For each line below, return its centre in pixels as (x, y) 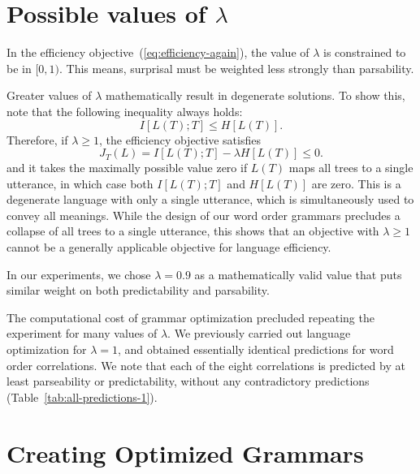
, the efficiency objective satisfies (180, 139)
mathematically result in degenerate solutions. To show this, (255, 95)
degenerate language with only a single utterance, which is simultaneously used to (210, 199)
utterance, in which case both (80, 183)
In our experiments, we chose (79, 274)
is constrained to (365, 52)
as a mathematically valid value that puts (298, 274)
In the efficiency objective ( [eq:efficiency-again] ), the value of (158, 52)
